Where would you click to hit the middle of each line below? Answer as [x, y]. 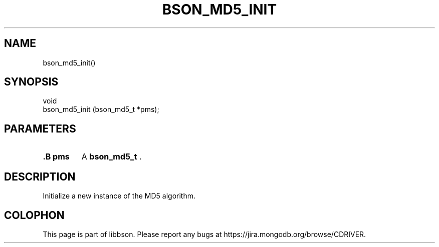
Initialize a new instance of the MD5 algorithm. [119, 196]
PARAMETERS [40, 128]
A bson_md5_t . [112, 157]
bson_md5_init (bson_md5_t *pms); [101, 109]
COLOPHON [34, 215]
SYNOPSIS [31, 82]
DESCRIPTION [40, 176]
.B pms [56, 157]
